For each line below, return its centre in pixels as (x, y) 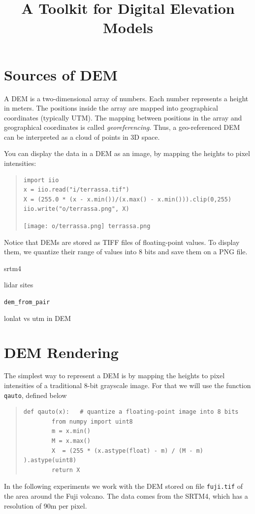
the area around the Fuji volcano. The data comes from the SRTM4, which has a (126, 496)
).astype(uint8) (50, 460)
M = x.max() (71, 441)
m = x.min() (71, 431)
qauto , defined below (35, 395)
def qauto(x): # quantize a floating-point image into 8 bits (131, 412)
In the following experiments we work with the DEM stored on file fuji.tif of (123, 486)
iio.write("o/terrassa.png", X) (76, 209)
